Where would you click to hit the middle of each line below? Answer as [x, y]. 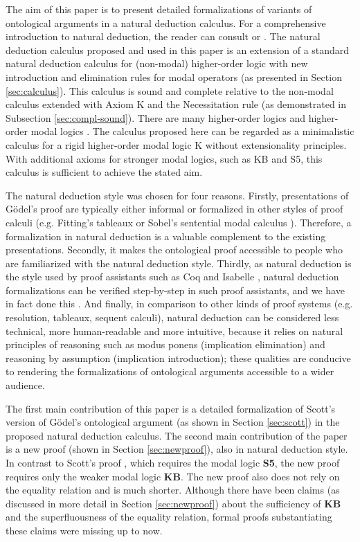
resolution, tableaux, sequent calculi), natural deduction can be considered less [172, 317]
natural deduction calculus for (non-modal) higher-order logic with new [157, 63]
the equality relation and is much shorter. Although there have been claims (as [173, 490]
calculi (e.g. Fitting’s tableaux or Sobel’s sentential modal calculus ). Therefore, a [179, 222]
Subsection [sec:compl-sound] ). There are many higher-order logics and [155, 117]
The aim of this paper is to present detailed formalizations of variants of [159, 9]
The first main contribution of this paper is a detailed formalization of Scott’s [171, 408]
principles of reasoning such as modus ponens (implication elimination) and [165, 344]
